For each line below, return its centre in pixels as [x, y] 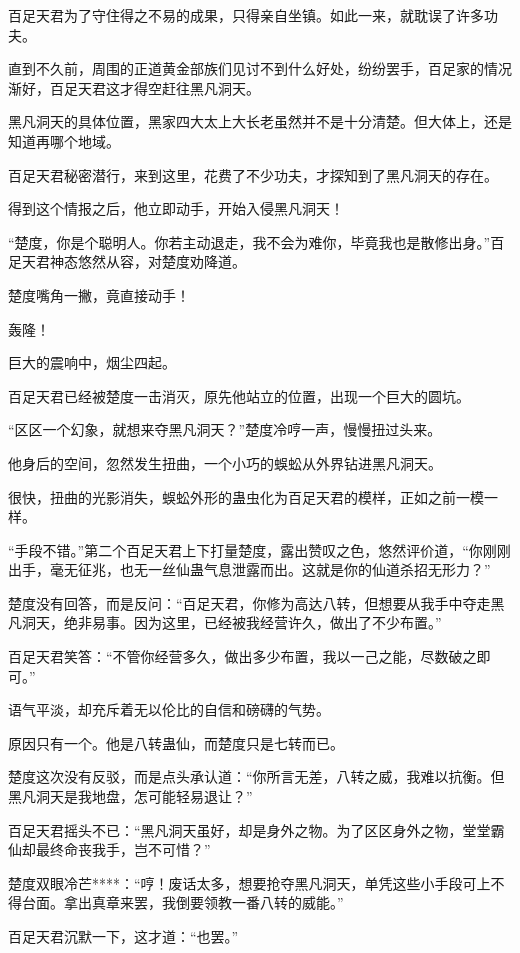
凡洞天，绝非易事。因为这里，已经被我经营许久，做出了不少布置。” [225, 622]
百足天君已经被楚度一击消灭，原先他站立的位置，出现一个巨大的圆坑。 [239, 395]
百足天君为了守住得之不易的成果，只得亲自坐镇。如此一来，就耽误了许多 [246, 15]
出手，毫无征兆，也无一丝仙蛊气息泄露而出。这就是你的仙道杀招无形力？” [249, 569]
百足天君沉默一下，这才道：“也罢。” [123, 936]
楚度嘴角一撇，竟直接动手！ [99, 294]
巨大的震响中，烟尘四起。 [92, 362]
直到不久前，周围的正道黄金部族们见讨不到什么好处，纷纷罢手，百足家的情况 [260, 68]
